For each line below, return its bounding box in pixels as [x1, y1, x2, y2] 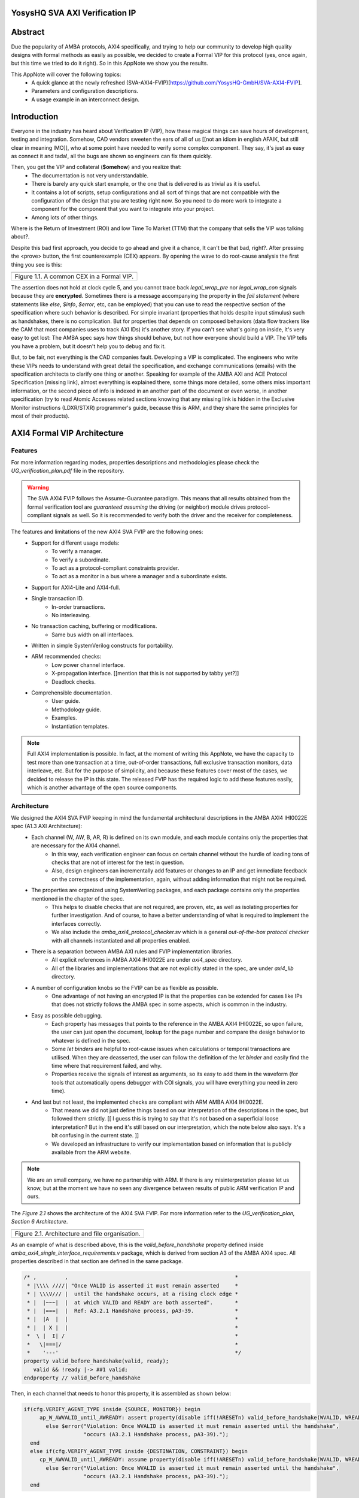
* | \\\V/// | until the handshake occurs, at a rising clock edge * [27, 1291, 239, 1297]
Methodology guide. [51, 706, 102, 713]
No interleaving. [51, 611, 91, 618]
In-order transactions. [51, 603, 106, 611]
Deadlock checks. [51, 678, 96, 685]
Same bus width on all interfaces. [51, 631, 134, 638]
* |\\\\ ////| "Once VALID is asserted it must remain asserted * [27, 1282, 239, 1289]
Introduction [11, 111, 59, 122]
